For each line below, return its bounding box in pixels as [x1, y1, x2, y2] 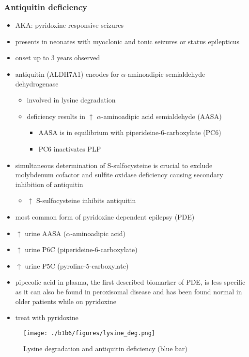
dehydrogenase [15, 78, 59, 88]
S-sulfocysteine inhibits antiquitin [36, 195, 136, 205]
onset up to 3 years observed [15, 52, 100, 63]
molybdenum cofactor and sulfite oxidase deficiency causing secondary [15, 170, 223, 180]
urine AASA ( [25, 228, 66, 238]
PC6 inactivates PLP [38, 143, 101, 153]
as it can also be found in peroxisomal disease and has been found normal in [15, 286, 242, 296]
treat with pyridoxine [15, 312, 78, 323]
